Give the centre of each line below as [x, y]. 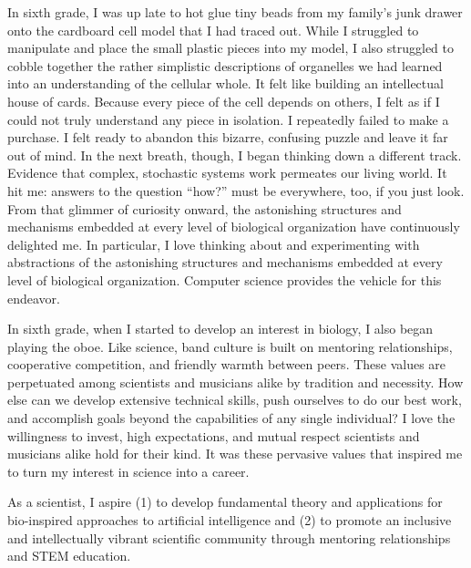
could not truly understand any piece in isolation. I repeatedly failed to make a [228, 119]
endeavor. [34, 298]
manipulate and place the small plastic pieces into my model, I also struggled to [230, 48]
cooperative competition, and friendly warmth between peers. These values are [227, 364]
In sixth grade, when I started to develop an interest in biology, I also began [220, 329]
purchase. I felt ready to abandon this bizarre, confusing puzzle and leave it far [228, 137]
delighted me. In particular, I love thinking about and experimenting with [214, 244]
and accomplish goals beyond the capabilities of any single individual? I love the [231, 418]
